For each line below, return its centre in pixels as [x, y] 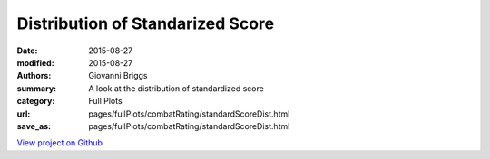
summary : [37, 88]
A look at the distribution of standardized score [176, 88]
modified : [35, 62]
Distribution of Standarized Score [146, 23]
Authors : [34, 76]
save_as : [34, 126]
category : [36, 101]
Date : [27, 51]
